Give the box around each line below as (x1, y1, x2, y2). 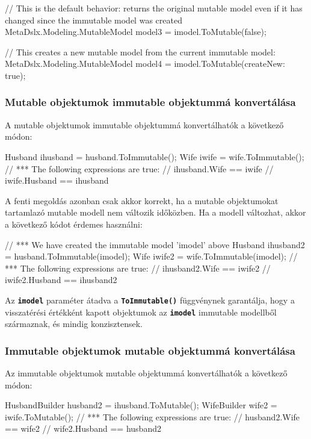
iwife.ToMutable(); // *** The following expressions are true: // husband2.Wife (5, 410, 300, 423)
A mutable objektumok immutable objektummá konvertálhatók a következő (5, 118, 284, 131)
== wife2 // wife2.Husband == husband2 (5, 422, 161, 435)
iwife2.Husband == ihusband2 (5, 273, 117, 286)
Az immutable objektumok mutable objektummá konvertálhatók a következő (5, 367, 288, 379)
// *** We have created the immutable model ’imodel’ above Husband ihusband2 (5, 238, 305, 251)
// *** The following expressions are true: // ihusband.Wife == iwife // (5, 162, 274, 175)
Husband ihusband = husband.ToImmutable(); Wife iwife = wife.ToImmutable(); (5, 150, 304, 163)
